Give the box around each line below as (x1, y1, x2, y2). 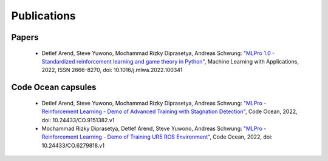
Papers (11, 32, 39, 42)
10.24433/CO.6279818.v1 (41, 142, 104, 149)
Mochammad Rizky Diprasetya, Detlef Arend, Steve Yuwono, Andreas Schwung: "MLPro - (41, 125, 267, 132)
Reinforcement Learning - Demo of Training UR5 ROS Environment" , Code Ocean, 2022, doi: (41, 133, 273, 140)
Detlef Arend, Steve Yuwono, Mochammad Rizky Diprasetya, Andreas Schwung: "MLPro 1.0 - (41, 49, 275, 57)
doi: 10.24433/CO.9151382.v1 (41, 116, 115, 123)
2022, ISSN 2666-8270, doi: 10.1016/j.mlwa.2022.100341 (41, 67, 183, 74)
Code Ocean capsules (11, 82, 97, 93)
